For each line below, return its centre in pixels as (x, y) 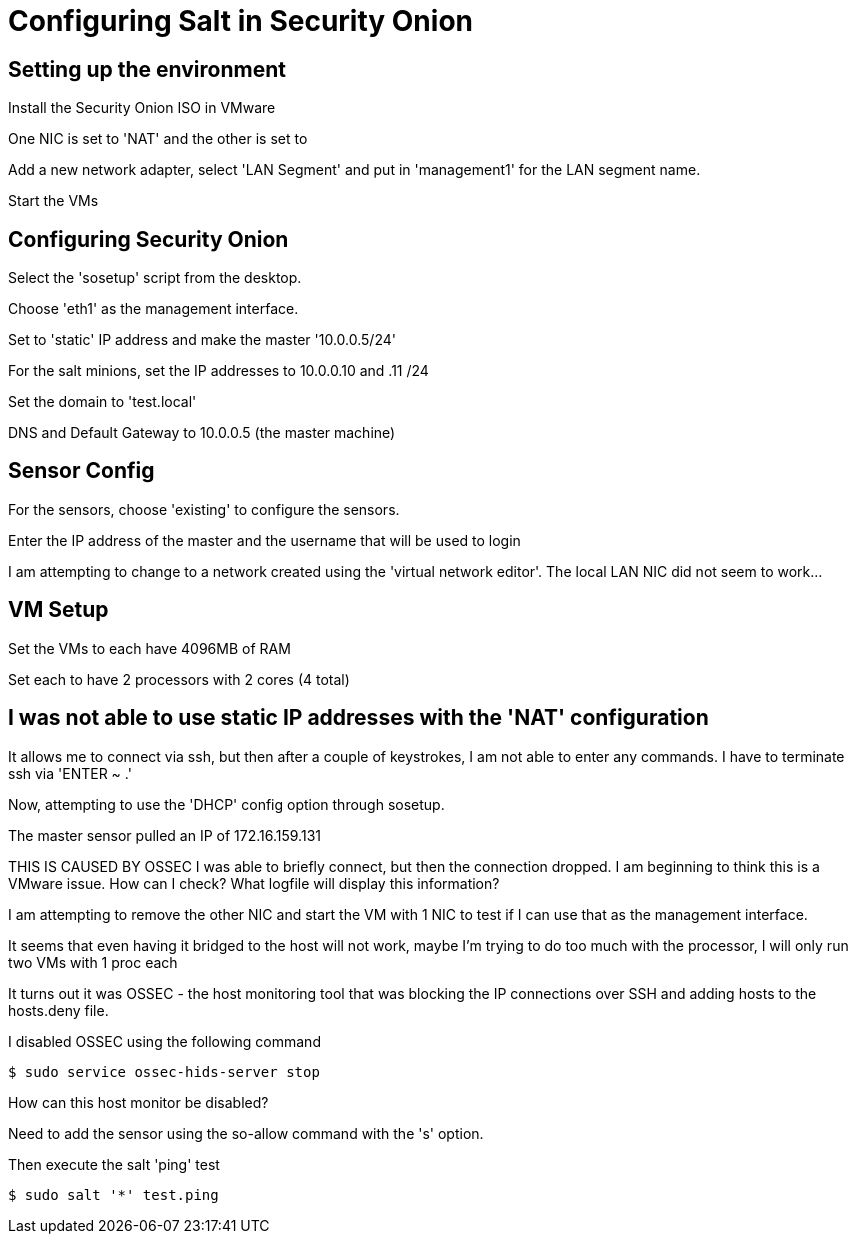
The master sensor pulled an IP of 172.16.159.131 (164, 835)
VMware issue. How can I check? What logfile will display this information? (254, 883)
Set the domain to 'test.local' (102, 402)
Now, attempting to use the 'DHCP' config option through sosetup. (226, 804)
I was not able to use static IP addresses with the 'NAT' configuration (358, 718)
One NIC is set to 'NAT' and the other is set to (158, 139)
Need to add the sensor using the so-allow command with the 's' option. (246, 1133)
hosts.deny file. (58, 1010)
